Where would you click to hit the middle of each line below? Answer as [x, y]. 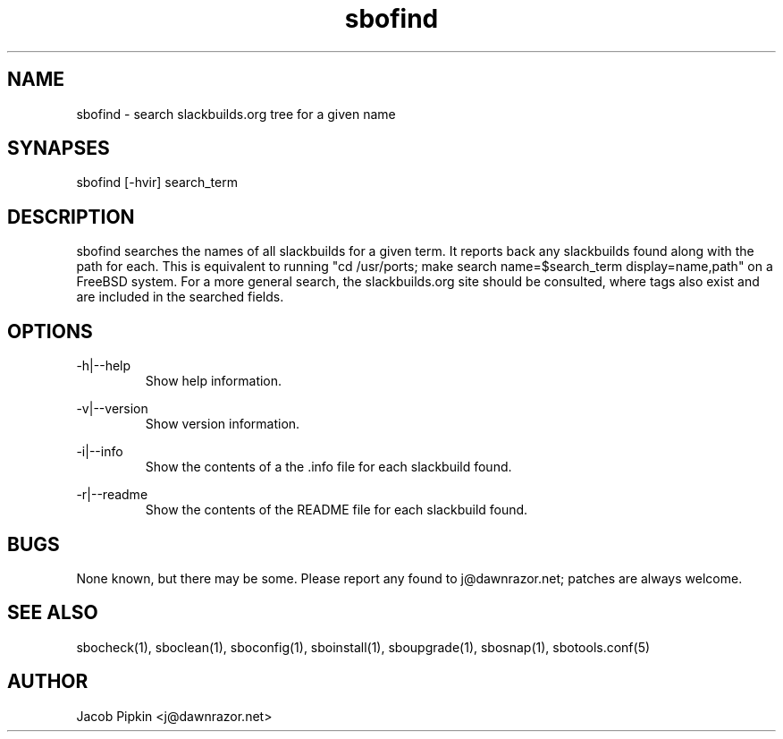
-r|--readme [112, 495]
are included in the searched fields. [180, 297]
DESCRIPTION [71, 217]
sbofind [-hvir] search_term [157, 183]
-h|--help [104, 366]
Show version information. [223, 424]
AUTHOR [48, 682]
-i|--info [100, 452]
